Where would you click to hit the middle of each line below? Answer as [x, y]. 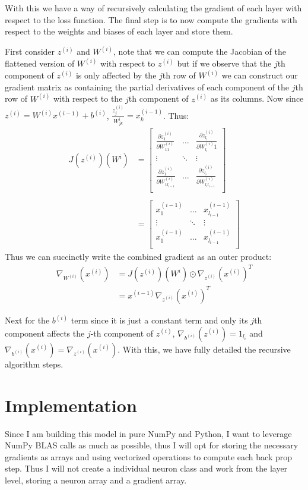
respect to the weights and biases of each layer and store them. [119, 31]
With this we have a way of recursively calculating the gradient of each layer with [153, 8]
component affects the [45, 333]
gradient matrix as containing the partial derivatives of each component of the [147, 87]
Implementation [71, 405]
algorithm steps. [34, 364]
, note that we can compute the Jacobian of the [200, 51]
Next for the [27, 320]
